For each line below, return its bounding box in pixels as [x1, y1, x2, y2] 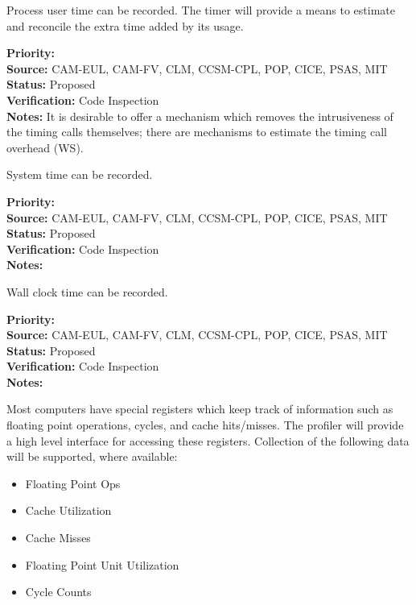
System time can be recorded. [6, 166, 153, 183]
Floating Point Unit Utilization [25, 556, 179, 573]
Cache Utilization [25, 502, 112, 519]
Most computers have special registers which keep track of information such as [6, 400, 393, 417]
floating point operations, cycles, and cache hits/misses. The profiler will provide [6, 416, 404, 433]
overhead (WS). [6, 139, 84, 155]
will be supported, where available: [6, 448, 178, 465]
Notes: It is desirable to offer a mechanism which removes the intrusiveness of [6, 107, 393, 124]
